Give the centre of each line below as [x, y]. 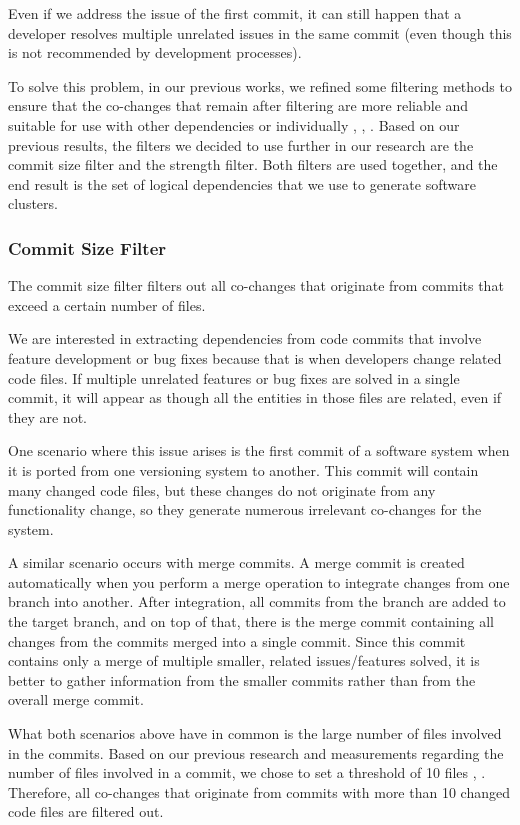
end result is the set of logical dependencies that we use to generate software [242, 183]
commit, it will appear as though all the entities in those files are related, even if [255, 397]
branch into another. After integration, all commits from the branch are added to [257, 601]
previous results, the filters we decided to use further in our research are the [241, 144]
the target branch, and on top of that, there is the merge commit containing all [251, 621]
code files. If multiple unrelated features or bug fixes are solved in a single [234, 377]
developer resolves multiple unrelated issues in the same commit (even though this [260, 32]
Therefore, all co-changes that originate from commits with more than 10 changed [259, 791]
